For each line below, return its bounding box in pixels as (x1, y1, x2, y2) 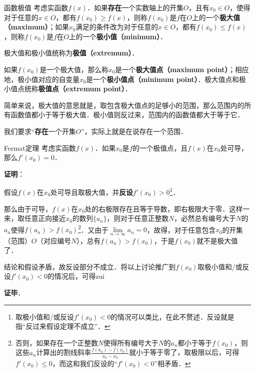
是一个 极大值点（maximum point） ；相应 (115, 64, 249, 74)
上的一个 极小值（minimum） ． (69, 31, 167, 41)
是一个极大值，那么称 (40, 64, 109, 74)
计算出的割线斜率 (36, 347, 91, 357)
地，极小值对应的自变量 (4, 74, 79, 84)
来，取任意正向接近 (4, 213, 66, 223)
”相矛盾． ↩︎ (154, 358, 191, 368)
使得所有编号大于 (103, 337, 159, 347)
